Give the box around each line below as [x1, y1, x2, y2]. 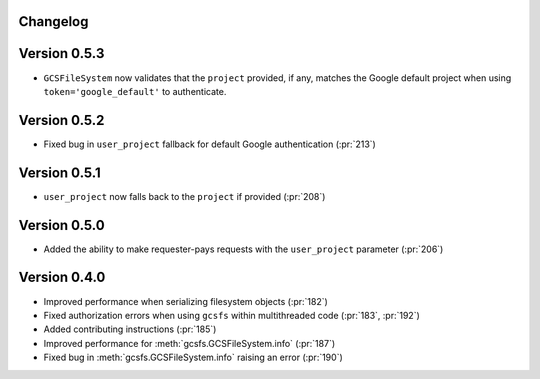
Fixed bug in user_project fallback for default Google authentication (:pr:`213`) [43, 138, 377, 150]
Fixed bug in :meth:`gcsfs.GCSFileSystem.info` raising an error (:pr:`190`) [43, 351, 344, 364]
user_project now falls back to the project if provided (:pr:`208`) [43, 190, 326, 202]
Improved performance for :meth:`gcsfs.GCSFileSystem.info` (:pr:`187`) [43, 337, 336, 349]
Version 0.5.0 [18, 216, 105, 234]
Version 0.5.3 [18, 45, 105, 62]
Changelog [18, 13, 89, 30]
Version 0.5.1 [18, 164, 102, 181]
